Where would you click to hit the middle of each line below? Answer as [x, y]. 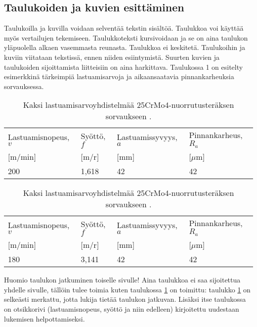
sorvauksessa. [24, 86]
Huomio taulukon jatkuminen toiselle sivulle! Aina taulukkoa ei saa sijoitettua [122, 280]
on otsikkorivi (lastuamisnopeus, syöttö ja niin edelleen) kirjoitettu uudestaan [122, 309]
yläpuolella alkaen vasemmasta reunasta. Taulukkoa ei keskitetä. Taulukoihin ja [125, 47]
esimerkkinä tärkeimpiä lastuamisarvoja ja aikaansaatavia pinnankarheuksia [119, 76]
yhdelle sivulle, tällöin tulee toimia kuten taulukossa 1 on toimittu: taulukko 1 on [127, 289]
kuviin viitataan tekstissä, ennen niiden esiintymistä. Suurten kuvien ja [112, 57]
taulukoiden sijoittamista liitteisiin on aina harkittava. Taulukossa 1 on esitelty [124, 67]
